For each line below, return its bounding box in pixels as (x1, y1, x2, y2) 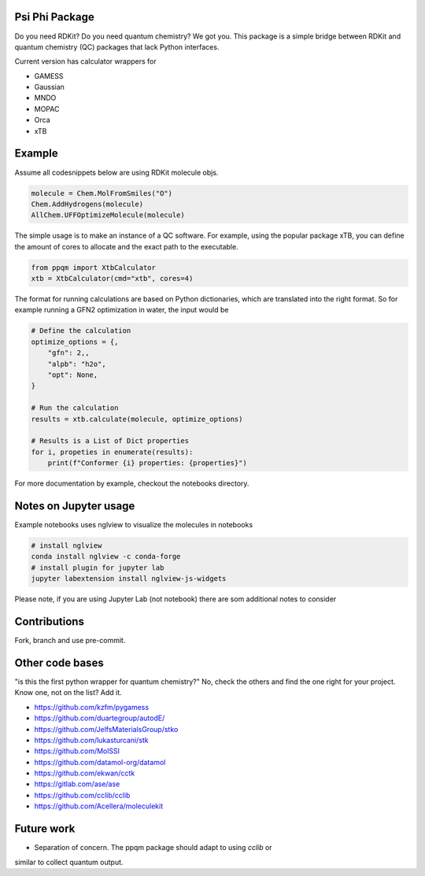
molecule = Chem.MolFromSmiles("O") (31, 189, 173, 198)
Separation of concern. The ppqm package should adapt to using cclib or (34, 843, 272, 852)
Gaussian (34, 83, 65, 92)
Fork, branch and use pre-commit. (14, 636, 126, 645)
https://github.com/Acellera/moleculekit (34, 801, 164, 811)
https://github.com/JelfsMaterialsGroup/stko (34, 724, 179, 734)
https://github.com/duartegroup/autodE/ (34, 713, 165, 723)
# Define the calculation (31, 327, 131, 335)
